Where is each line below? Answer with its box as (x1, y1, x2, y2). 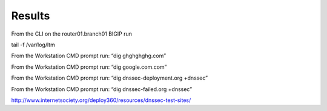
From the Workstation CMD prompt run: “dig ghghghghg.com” (11, 52, 167, 60)
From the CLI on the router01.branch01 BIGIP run (11, 30, 133, 37)
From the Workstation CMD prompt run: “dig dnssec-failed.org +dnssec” (11, 85, 193, 93)
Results (11, 9, 50, 22)
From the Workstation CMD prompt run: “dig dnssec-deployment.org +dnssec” (11, 74, 208, 81)
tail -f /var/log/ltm (11, 41, 56, 48)
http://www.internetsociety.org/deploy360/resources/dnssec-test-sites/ (11, 97, 191, 104)
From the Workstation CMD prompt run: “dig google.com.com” (11, 63, 167, 71)
